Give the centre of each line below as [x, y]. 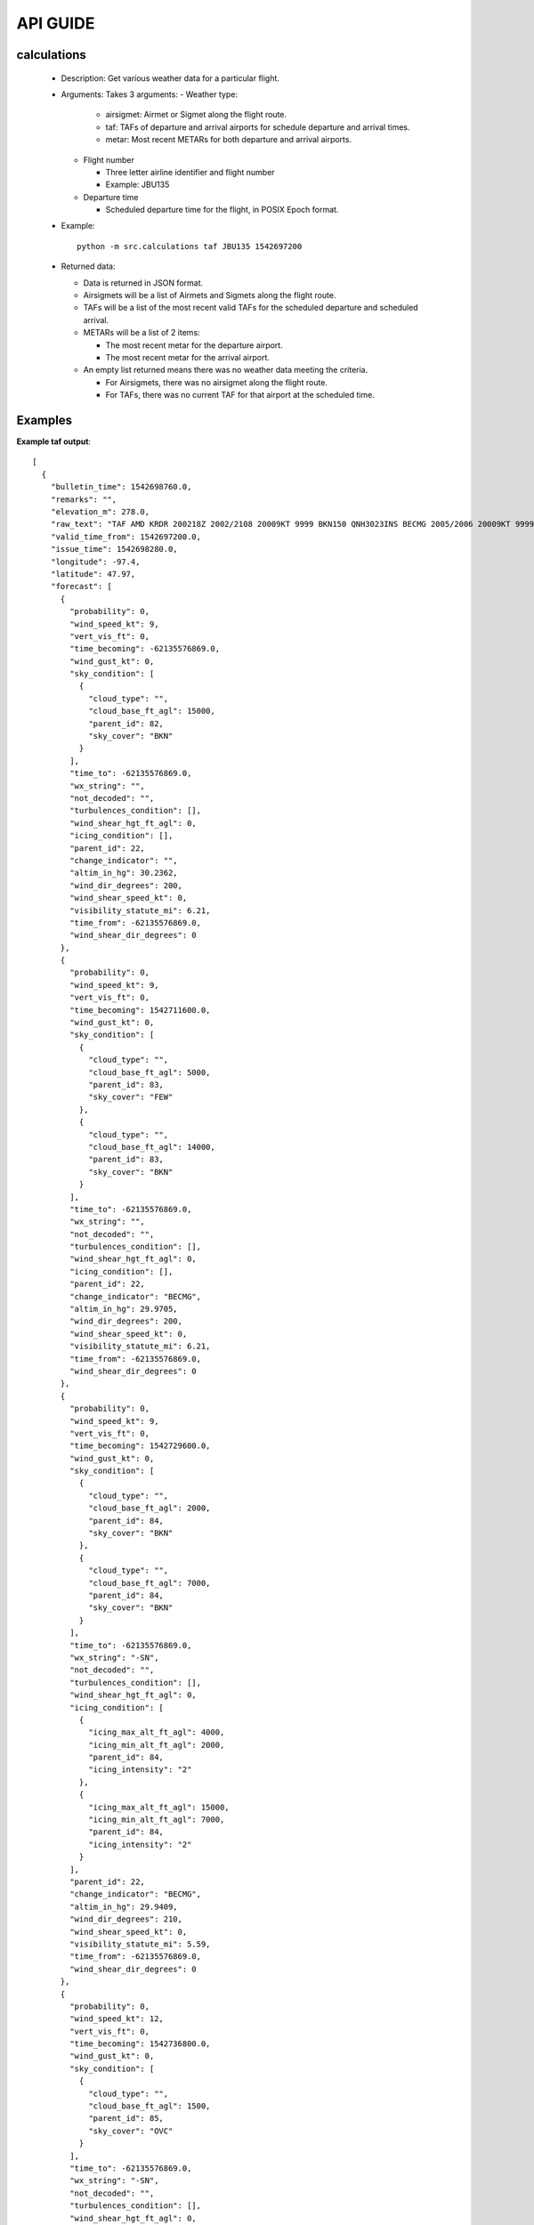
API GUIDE [56, 23]
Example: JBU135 [138, 185]
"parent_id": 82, [126, 724]
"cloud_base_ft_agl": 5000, [150, 1072]
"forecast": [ [81, 587]
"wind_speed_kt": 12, [117, 2019]
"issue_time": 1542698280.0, [114, 549]
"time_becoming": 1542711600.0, [140, 1010]
